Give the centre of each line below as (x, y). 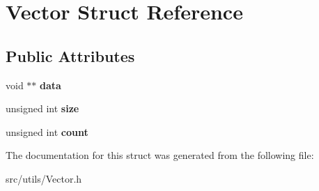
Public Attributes (70, 55)
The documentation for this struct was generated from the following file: (160, 155)
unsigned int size (42, 108)
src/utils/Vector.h (44, 178)
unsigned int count (47, 131)
